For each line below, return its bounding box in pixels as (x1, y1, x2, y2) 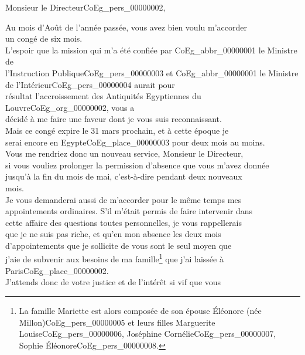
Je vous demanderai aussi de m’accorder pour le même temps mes (5, 193, 242, 205)
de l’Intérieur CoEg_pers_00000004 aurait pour (5, 78, 175, 90)
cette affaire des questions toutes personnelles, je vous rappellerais (5, 216, 242, 228)
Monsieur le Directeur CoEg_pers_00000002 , (5, 1, 166, 13)
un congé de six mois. (5, 32, 83, 45)
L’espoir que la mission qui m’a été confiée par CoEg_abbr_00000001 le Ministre (5, 43, 297, 56)
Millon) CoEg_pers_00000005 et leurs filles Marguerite (19, 316, 215, 328)
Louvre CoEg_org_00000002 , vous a (5, 101, 135, 113)
